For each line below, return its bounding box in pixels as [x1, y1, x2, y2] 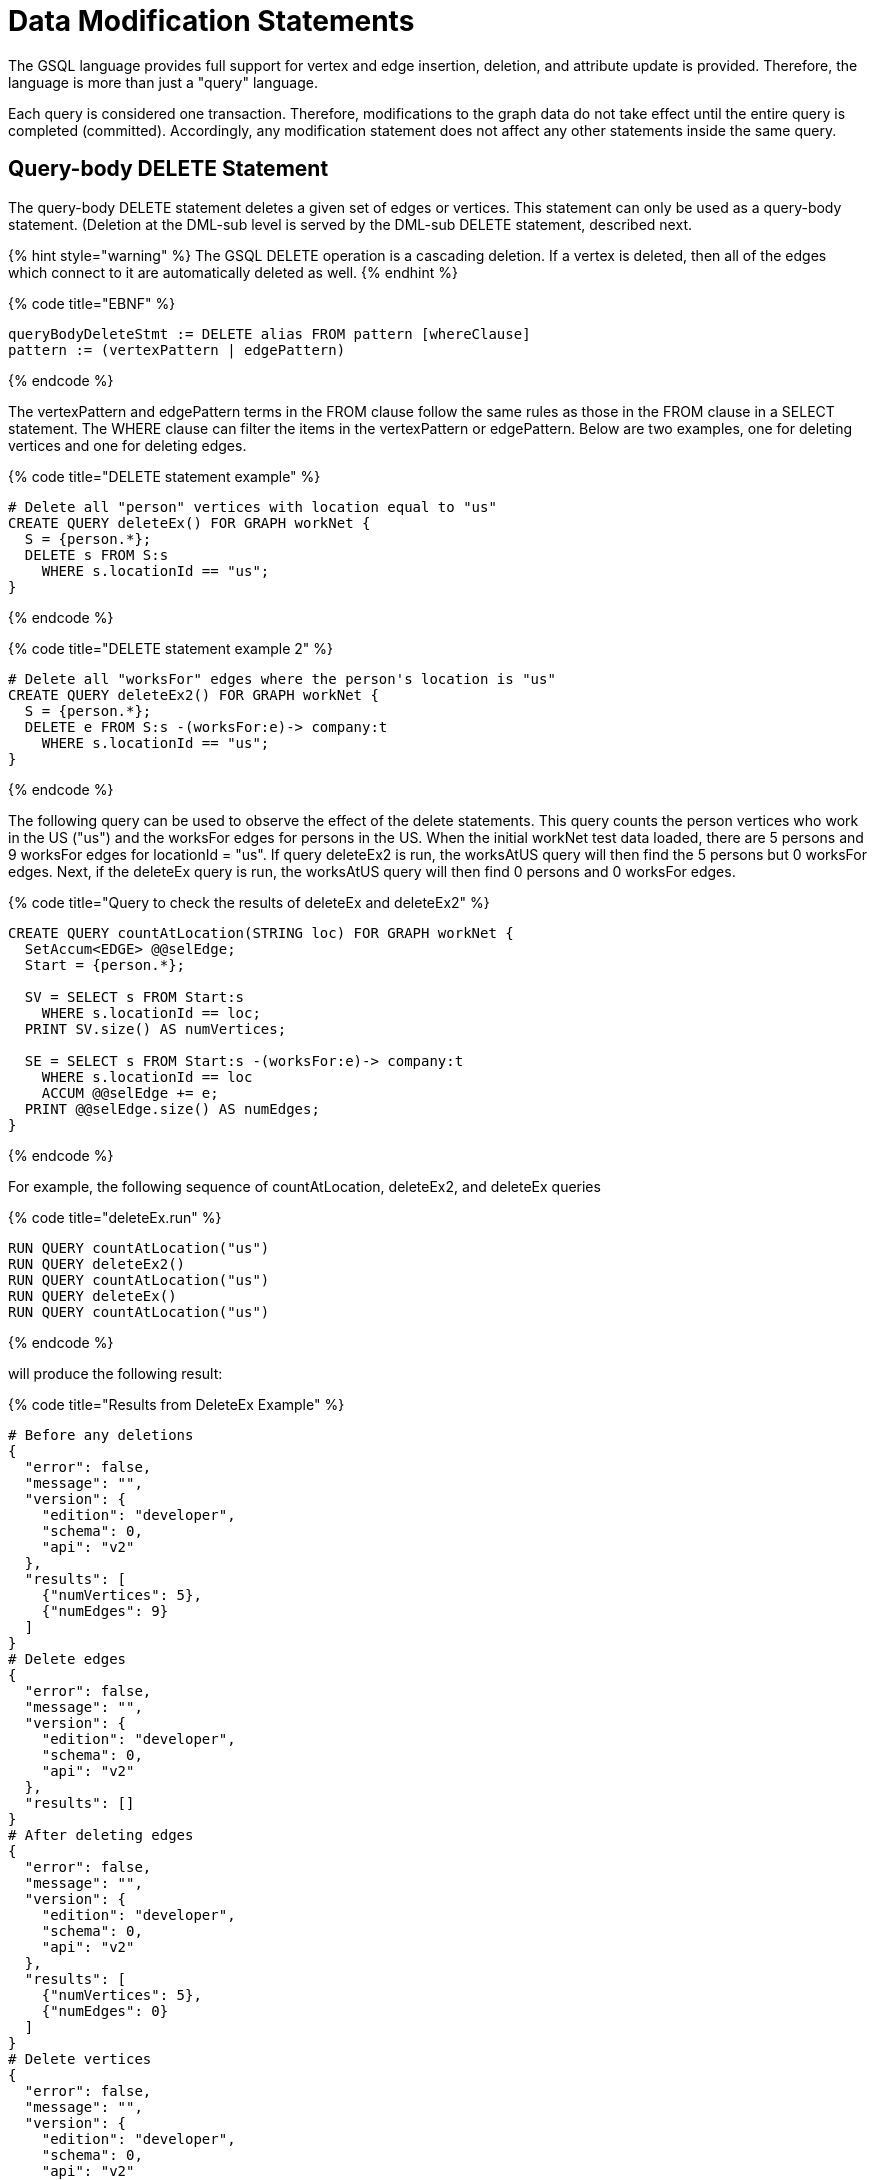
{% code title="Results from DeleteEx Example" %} [8, 1395, 345, 1413]
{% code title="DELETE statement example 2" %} [8, 639, 333, 657]
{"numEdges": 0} [41, 2002, 169, 2019]
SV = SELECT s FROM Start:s [24, 988, 245, 1005]
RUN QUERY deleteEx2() [8, 1255, 186, 1272]
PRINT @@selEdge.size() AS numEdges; [24, 1100, 320, 1117]
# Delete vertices [8, 2050, 152, 2067]
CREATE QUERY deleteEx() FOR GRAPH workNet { [8, 514, 371, 531]
